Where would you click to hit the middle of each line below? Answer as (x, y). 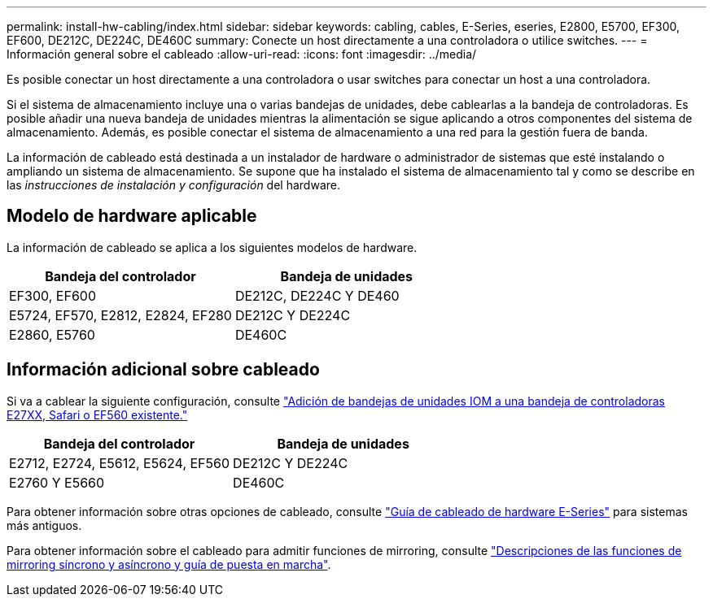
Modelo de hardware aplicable (132, 216)
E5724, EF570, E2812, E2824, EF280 (120, 315)
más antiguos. (44, 525)
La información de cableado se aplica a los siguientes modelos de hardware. (212, 247)
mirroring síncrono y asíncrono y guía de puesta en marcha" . (169, 564)
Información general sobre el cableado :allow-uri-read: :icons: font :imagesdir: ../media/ (242, 54)
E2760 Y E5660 (57, 482)
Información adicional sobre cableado (163, 370)
